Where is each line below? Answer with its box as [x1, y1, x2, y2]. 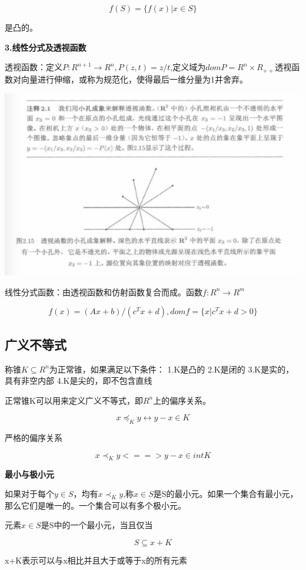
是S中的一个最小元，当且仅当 [41, 519, 153, 531]
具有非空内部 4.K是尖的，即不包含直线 [5, 374, 152, 387]
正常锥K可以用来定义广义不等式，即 [5, 394, 143, 406]
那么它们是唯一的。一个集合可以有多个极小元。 [5, 499, 186, 511]
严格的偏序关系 [5, 431, 62, 444]
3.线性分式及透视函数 [5, 41, 87, 53]
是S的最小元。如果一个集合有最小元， [153, 487, 298, 500]
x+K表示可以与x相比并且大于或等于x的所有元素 [5, 553, 187, 566]
